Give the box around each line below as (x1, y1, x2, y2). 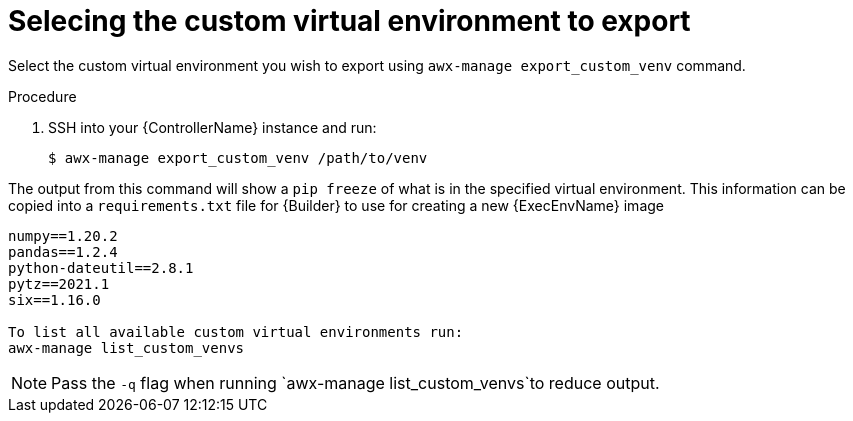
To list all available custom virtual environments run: (8, 323, 464, 340)
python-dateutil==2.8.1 (8, 259, 194, 276)
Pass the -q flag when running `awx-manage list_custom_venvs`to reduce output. (51, 372, 660, 393)
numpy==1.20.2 (8, 227, 118, 244)
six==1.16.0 (8, 291, 101, 308)
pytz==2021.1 (8, 275, 110, 292)
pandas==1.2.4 (8, 243, 118, 260)
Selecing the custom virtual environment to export (8, 4, 691, 38)
